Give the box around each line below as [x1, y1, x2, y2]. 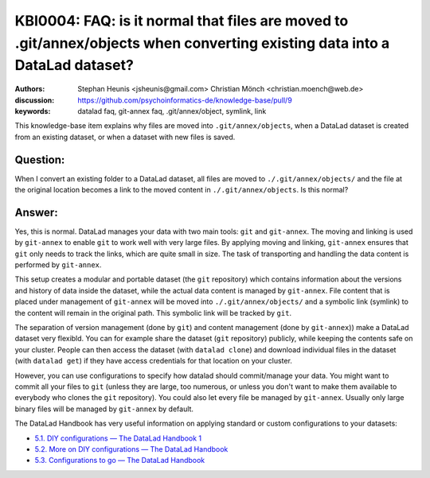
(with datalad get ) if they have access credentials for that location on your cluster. [14, 356, 292, 366]
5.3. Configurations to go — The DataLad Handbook [34, 456, 205, 465]
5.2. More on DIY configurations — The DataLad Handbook [34, 444, 229, 453]
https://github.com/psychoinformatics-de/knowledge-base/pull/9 [77, 95, 292, 105]
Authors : [14, 84, 45, 94]
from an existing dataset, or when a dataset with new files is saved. [14, 132, 236, 142]
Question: [14, 153, 65, 166]
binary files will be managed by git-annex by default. [14, 404, 194, 414]
